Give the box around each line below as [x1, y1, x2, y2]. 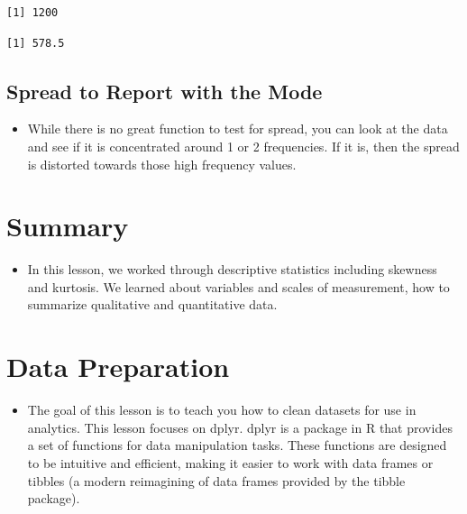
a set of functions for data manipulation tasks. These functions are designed [27, 436, 447, 454]
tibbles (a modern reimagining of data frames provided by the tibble [27, 471, 406, 490]
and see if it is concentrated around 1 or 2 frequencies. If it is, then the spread [27, 136, 460, 155]
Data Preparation [6, 348, 230, 385]
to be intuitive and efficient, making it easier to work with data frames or [27, 453, 434, 472]
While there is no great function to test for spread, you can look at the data [27, 119, 448, 138]
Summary [6, 207, 129, 244]
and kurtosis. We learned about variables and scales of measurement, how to [27, 277, 450, 296]
